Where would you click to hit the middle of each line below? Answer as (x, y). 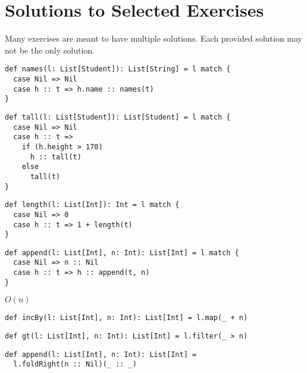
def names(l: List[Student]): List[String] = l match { (118, 69)
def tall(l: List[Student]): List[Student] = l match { (118, 117)
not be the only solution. (50, 50)
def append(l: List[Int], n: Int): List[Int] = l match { (122, 253)
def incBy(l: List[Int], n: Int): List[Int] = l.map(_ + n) (126, 318)
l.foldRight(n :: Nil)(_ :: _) (75, 364)
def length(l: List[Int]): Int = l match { (92, 205)
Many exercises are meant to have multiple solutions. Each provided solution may (154, 38)
